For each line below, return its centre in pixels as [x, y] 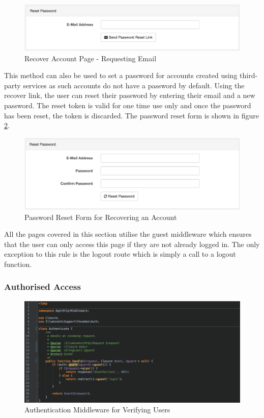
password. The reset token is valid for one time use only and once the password [128, 105]
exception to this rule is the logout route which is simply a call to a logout [120, 254]
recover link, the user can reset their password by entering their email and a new [130, 95]
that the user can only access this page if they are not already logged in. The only [132, 244]
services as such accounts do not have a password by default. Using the [134, 85]
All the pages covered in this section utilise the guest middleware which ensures [128, 234]
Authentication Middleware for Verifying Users [97, 410]
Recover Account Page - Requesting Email [91, 58]
